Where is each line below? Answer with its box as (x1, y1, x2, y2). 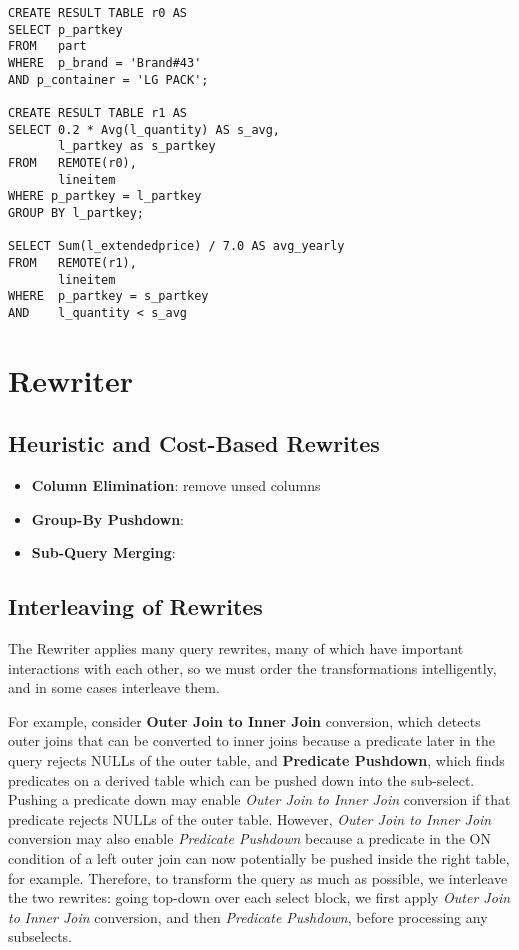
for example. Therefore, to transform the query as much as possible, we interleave (8, 867, 508, 888)
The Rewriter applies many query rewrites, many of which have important (8, 638, 464, 659)
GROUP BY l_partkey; (8, 205, 145, 220)
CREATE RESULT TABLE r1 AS (8, 105, 187, 120)
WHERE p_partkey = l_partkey (8, 189, 202, 204)
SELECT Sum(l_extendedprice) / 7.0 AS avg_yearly (8, 239, 345, 254)
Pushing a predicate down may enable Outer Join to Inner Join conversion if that (8, 789, 511, 810)
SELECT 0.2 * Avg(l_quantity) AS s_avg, (8, 122, 281, 137)
